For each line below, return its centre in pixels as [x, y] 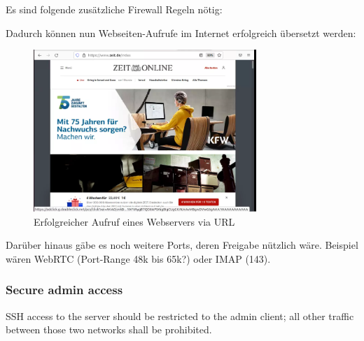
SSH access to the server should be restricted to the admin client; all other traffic [180, 315]
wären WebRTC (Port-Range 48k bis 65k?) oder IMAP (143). [138, 258]
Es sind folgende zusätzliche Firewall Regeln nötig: [114, 9]
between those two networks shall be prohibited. [109, 329]
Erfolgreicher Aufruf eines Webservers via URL [134, 221]
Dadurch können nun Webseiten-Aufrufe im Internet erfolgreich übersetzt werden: [181, 32]
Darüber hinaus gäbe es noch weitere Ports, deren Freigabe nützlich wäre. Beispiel [182, 245]
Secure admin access [64, 290]
